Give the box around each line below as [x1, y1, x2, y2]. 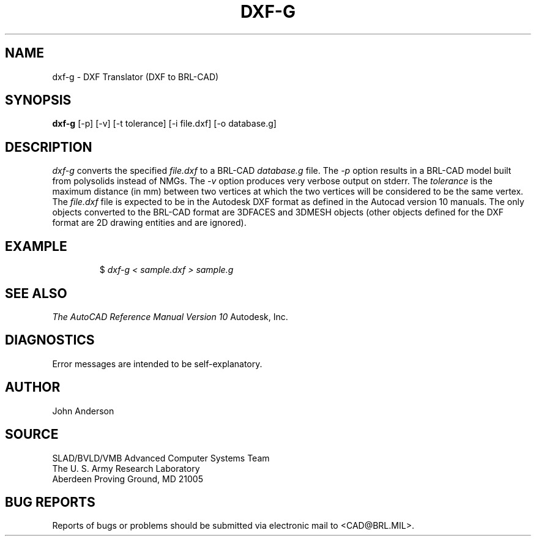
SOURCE [5, 427, 59, 442]
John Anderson [52, 405, 114, 416]
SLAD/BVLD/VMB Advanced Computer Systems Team [52, 452, 270, 463]
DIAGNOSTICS [5, 332, 95, 348]
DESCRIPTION [5, 139, 92, 155]
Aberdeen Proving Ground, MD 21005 [52, 473, 203, 484]
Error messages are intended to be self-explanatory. [52, 358, 262, 369]
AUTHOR [5, 379, 61, 395]
